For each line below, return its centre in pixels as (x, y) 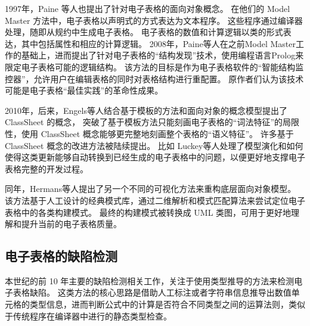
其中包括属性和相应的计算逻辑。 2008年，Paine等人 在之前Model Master (158, 43)
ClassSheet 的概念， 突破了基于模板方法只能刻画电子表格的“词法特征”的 (144, 122)
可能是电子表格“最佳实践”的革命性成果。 (84, 90)
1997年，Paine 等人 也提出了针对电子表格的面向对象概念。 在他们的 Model (148, 8)
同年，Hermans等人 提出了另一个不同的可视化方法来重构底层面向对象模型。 (151, 189)
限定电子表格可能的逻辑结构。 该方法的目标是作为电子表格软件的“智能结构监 (154, 66)
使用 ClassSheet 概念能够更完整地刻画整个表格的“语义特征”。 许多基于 (157, 133)
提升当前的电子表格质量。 (71, 224)
